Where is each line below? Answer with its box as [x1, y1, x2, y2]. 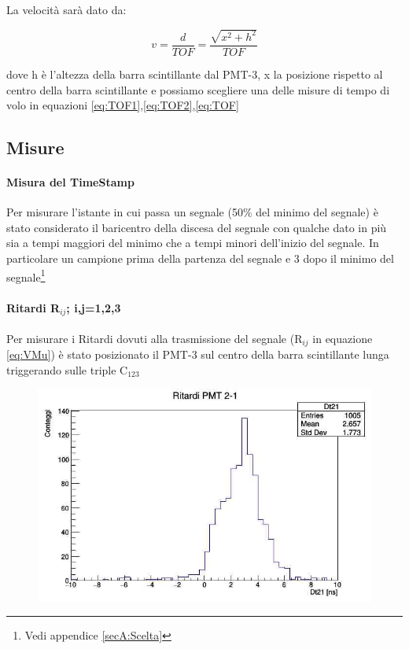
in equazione [312, 330, 373, 346]
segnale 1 [6, 266, 46, 285]
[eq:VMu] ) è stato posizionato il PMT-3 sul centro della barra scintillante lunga [6, 346, 389, 363]
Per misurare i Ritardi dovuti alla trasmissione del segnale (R [6, 330, 303, 346]
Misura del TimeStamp [6, 174, 134, 190]
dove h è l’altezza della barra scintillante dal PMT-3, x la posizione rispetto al [6, 65, 383, 82]
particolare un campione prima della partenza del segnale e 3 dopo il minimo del [6, 250, 394, 267]
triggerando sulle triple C [6, 361, 128, 378]
